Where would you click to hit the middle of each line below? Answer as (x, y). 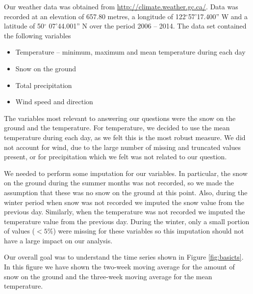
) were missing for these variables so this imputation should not (149, 231)
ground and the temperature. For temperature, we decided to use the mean (117, 128)
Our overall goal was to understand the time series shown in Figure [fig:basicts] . (124, 257)
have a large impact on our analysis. (58, 240)
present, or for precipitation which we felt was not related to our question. (115, 157)
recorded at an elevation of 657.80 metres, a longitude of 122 (95, 16)
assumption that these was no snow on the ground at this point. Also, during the (126, 192)
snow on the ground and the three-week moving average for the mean (108, 276)
